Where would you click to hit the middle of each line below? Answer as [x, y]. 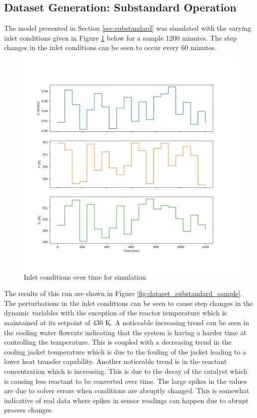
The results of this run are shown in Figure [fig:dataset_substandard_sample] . [123, 293]
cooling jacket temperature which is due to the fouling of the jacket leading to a [125, 351]
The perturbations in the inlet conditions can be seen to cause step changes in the [128, 303]
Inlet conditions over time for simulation [85, 276]
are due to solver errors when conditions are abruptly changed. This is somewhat [127, 390]
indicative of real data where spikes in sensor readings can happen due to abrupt [126, 400]
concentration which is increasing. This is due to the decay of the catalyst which [126, 371]
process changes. [29, 410]
